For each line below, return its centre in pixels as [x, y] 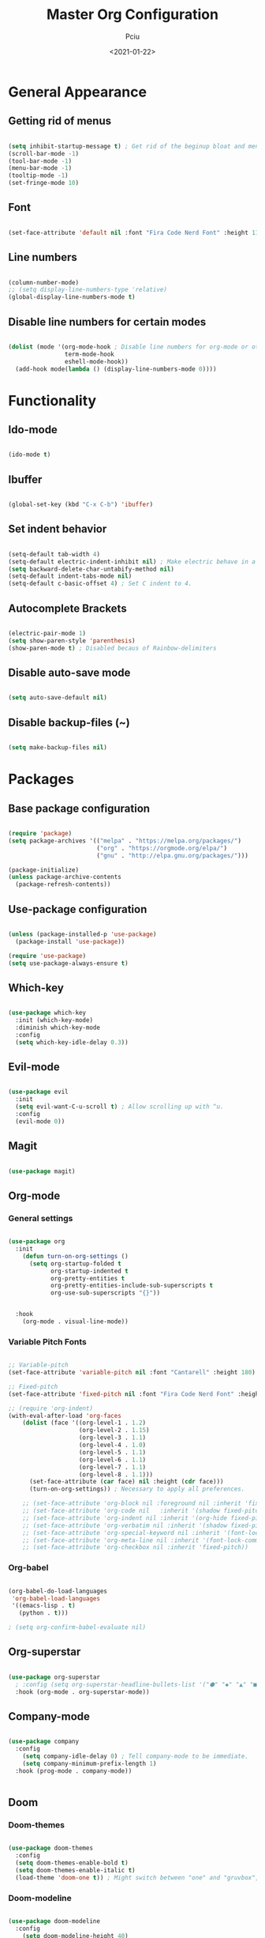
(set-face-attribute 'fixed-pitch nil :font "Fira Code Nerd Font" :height [135, 1394]
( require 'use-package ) [47, 956]
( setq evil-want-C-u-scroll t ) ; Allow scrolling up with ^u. [119, 1107]
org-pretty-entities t [88, 1278]
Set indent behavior [58, 529]
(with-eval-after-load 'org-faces [65, 1416]
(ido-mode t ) [30, 455]
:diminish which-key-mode [58, 1027]
